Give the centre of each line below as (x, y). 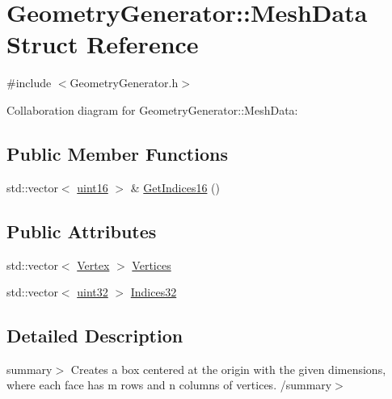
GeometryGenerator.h (124, 83)
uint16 (93, 187)
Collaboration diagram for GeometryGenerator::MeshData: (152, 109)
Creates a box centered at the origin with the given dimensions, (228, 369)
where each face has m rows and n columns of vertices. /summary (169, 385)
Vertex (93, 265)
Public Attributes (82, 231)
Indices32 (154, 292)
